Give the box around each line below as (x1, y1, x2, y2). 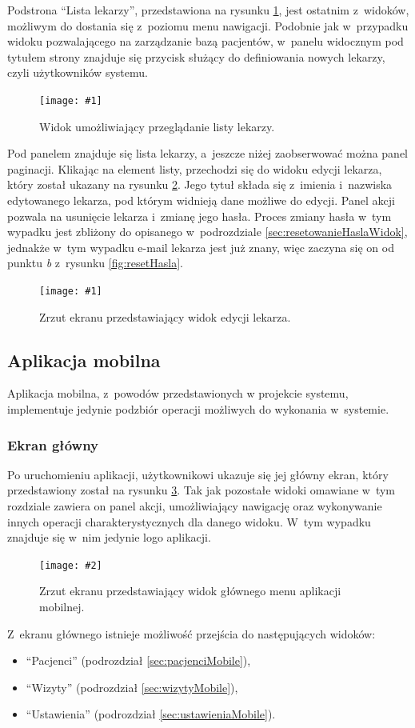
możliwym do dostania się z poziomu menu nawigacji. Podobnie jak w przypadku (7, 17, 409, 34)
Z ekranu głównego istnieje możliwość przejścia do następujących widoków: (7, 625, 376, 642)
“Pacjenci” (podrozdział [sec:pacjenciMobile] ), (26, 652, 251, 669)
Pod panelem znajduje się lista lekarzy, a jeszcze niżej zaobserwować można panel (7, 145, 409, 162)
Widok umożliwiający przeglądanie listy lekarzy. (39, 118, 275, 134)
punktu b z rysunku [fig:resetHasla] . (7, 254, 183, 271)
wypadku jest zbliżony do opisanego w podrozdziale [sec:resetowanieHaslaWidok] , (7, 223, 408, 240)
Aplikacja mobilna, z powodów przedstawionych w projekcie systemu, (7, 385, 349, 402)
